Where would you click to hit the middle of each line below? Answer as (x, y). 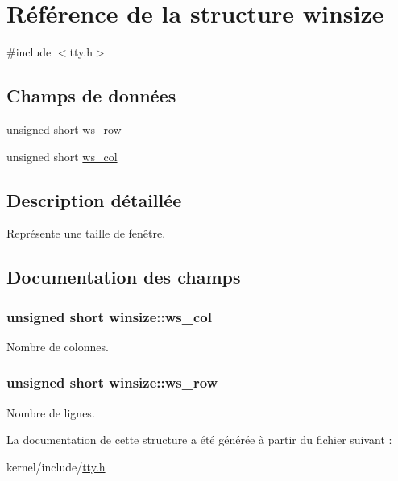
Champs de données (91, 95)
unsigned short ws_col (62, 156)
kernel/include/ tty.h (56, 466)
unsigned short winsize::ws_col (109, 316)
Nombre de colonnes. (58, 346)
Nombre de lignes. (51, 412)
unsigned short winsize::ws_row (112, 382)
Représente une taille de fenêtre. (86, 233)
